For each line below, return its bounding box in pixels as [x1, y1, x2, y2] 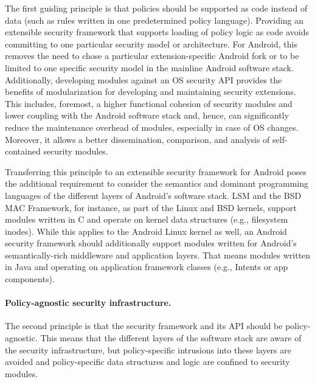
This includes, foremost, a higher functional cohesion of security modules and [5, 97, 292, 109]
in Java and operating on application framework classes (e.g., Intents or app [5, 260, 288, 273]
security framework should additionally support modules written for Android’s [5, 237, 297, 249]
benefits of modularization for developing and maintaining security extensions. [5, 85, 296, 98]
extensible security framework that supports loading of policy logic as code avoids [5, 26, 309, 38]
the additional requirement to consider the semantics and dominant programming [5, 177, 308, 190]
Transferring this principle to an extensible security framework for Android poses [5, 165, 306, 178]
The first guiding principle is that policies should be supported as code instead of [5, 2, 308, 14]
